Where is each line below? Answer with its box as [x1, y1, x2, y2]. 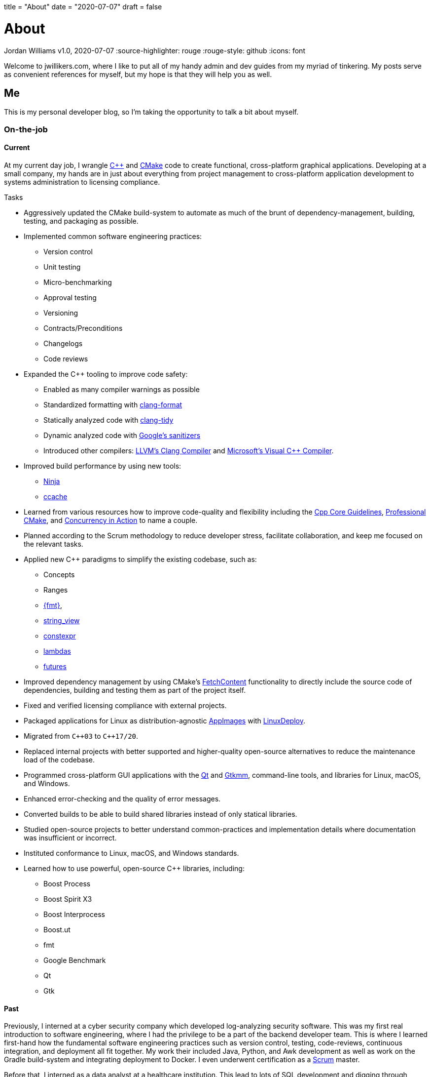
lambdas [43, 646, 71, 655]
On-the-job [4, 124, 48, 134]
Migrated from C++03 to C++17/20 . [24, 731, 139, 740]
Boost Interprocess [43, 910, 105, 918]
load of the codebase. [24, 755, 95, 764]
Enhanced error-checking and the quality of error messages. [24, 794, 221, 803]
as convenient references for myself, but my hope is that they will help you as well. [4, 70, 272, 79]
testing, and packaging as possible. [24, 216, 139, 225]
